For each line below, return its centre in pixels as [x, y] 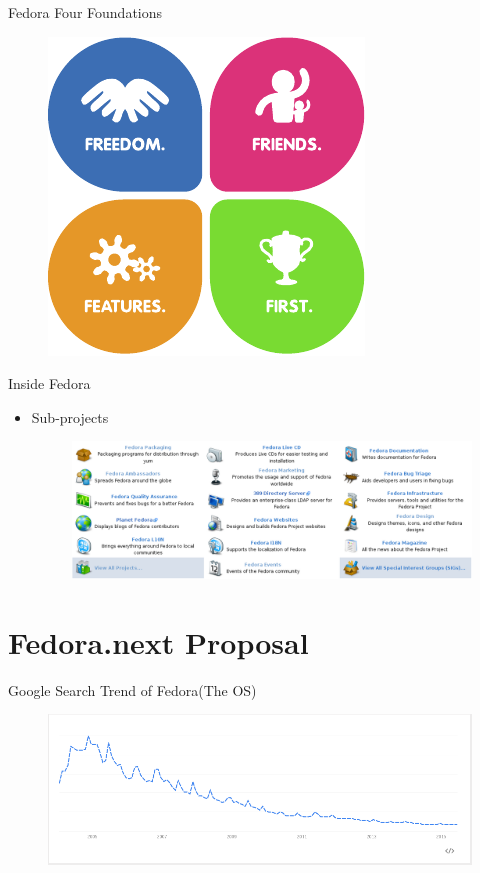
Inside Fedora [49, 383]
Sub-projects [70, 416]
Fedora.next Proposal [158, 641]
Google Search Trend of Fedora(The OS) [132, 689]
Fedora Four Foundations [85, 12]
